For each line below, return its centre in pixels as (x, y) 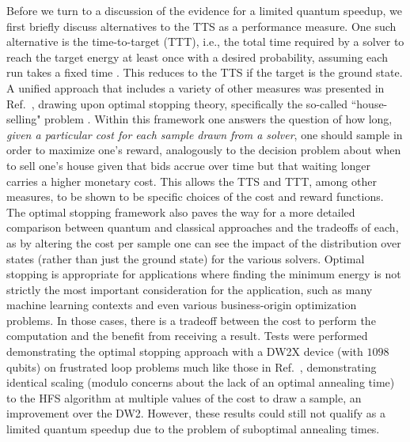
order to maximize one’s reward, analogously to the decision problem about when (204, 150)
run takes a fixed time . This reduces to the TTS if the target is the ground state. (205, 72)
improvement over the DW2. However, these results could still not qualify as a (196, 413)
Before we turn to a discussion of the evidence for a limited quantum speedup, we (204, 10)
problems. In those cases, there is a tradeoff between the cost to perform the (191, 320)
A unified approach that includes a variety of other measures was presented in (196, 87)
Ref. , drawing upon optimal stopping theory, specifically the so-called (177, 103)
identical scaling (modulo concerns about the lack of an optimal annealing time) (201, 382)
